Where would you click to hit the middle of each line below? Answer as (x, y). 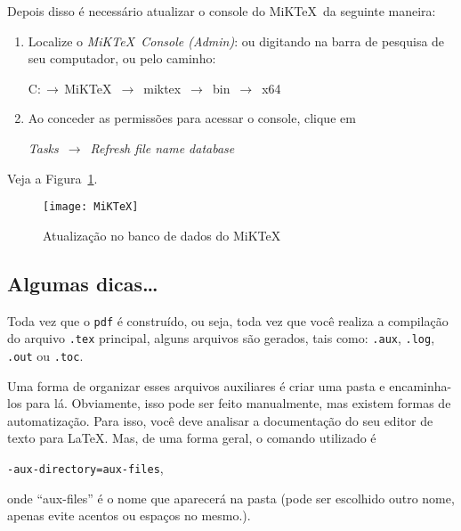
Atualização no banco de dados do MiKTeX (162, 235)
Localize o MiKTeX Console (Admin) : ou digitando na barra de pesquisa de (236, 41)
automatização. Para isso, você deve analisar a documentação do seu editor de (220, 420)
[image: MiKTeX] (91, 207)
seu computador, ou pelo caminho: (122, 58)
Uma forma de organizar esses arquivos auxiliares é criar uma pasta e (196, 385)
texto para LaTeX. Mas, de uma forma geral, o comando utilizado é (192, 438)
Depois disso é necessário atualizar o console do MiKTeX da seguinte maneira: (222, 11)
